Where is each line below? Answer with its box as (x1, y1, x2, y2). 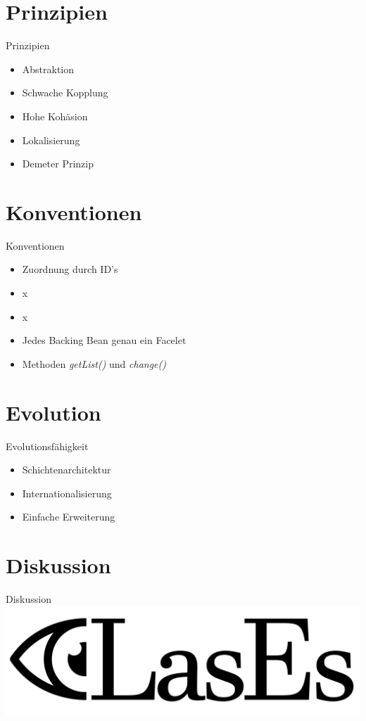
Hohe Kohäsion (22, 108, 88, 123)
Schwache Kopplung (22, 85, 108, 100)
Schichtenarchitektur (22, 462, 111, 477)
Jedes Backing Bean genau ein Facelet (22, 333, 187, 347)
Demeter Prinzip (22, 156, 94, 171)
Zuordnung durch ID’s (22, 262, 118, 276)
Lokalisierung (22, 132, 80, 147)
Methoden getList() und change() (22, 356, 166, 371)
